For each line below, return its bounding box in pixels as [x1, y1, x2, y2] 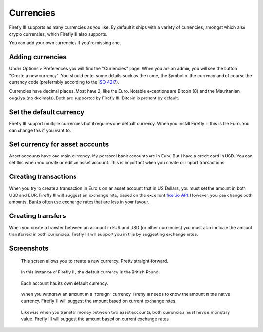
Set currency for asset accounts [9, 140, 109, 148]
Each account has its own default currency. [21, 280, 108, 286]
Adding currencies [9, 53, 67, 61]
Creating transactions [9, 173, 77, 181]
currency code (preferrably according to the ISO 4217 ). [9, 79, 119, 85]
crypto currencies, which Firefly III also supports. [9, 31, 108, 37]
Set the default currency [9, 108, 85, 116]
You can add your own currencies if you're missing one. [9, 40, 121, 46]
